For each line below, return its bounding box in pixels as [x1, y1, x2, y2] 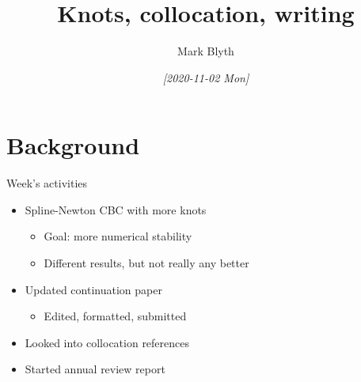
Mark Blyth [177, 43, 234, 59]
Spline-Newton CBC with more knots [25, 201, 207, 217]
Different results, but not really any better [44, 255, 249, 271]
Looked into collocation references [25, 334, 190, 350]
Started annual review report [25, 361, 165, 377]
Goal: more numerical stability [44, 228, 192, 244]
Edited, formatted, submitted [44, 308, 187, 324]
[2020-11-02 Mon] [162, 69, 249, 85]
